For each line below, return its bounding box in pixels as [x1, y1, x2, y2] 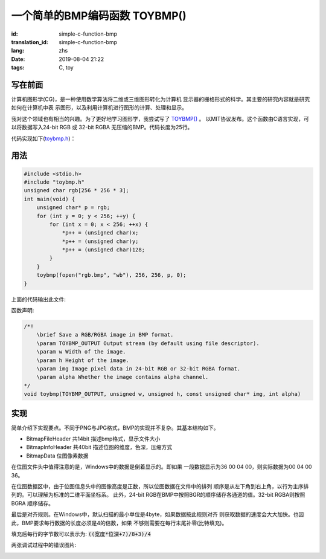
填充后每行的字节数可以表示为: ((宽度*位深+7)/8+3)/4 [11, 530, 151, 537]
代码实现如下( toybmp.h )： [11, 135, 76, 142]
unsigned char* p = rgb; [36, 204, 110, 211]
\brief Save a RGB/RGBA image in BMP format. [36, 331, 174, 338]
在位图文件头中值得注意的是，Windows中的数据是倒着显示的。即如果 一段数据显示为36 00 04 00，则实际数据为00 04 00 [11, 463, 312, 471]
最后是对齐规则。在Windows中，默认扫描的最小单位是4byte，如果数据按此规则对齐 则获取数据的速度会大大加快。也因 [11, 511, 304, 518]
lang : [11, 47, 25, 54]
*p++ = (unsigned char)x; [62, 230, 139, 236]
